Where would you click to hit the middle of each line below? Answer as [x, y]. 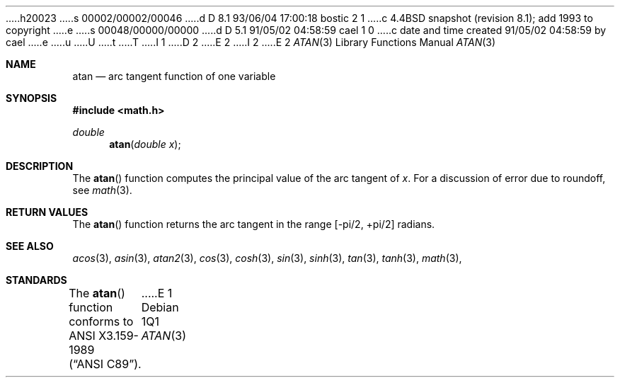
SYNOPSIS [31, 98]
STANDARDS [36, 280]
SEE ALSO [30, 246]
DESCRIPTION [40, 166]
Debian [160, 307]
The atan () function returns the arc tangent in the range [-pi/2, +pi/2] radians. [254, 224]
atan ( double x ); [145, 144]
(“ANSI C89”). [105, 364]
